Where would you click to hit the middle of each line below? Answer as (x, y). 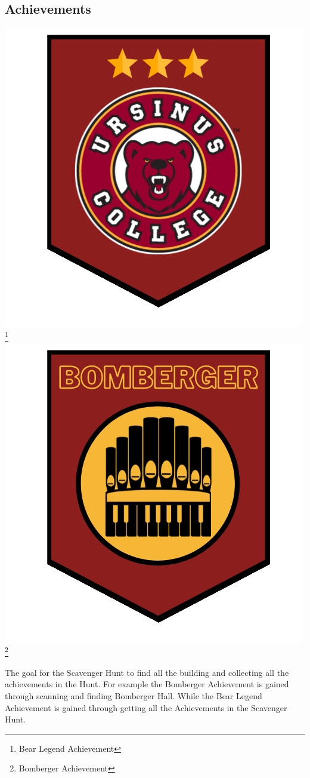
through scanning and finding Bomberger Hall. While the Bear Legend (134, 696)
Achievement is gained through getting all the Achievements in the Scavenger (146, 707)
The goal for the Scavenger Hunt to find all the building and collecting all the (147, 672)
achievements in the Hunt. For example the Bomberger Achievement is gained (147, 684)
